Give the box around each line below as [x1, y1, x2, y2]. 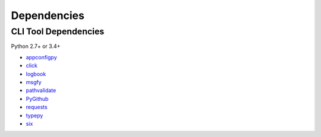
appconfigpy [26, 53, 57, 60]
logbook [26, 70, 46, 77]
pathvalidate [26, 87, 56, 94]
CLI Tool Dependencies [11, 26, 105, 37]
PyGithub [26, 95, 49, 102]
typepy [26, 111, 43, 119]
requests [26, 104, 48, 111]
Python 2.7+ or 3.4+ [11, 43, 61, 50]
